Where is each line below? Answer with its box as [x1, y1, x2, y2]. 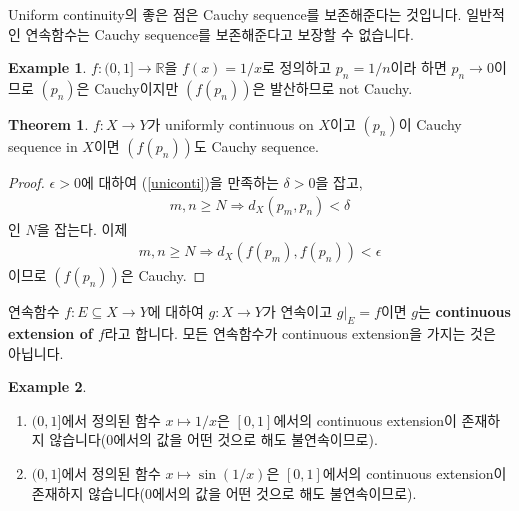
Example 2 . [8, 376, 87, 397]
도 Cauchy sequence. [193, 135, 319, 156]
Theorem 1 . [8, 113, 89, 134]
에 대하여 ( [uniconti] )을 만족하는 [80, 171, 279, 192]
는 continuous [417, 301, 511, 322]
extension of [8, 323, 93, 344]
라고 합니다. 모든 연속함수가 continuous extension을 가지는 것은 [104, 323, 496, 344]
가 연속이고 [263, 301, 333, 322]
